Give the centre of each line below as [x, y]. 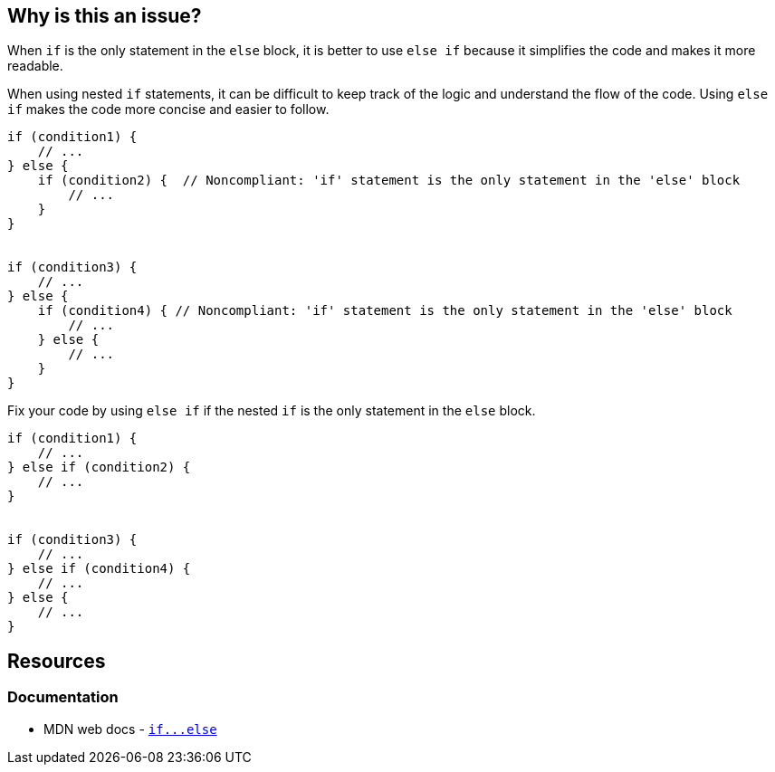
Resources [57, 661]
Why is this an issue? [105, 16]
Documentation [63, 697]
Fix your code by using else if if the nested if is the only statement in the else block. [272, 411]
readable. [35, 66]
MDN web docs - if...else [130, 729]
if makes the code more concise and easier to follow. [168, 110]
